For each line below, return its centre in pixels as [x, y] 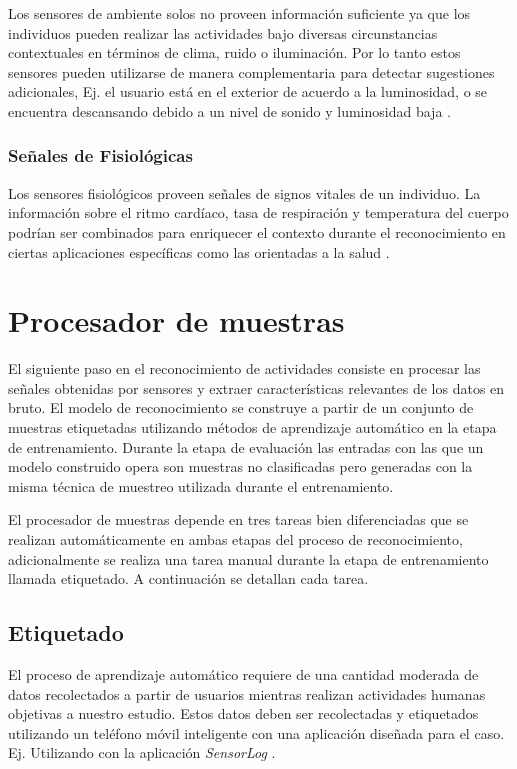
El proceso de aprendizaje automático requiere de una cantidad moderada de [243, 674]
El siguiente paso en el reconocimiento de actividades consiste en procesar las [244, 368]
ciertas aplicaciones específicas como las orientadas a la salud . [199, 251]
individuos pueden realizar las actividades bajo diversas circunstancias [223, 32]
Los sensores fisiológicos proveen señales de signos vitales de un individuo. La [244, 192]
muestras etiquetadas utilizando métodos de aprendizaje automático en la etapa [252, 427]
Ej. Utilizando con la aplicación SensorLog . [142, 752]
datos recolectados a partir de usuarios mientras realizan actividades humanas [247, 693]
